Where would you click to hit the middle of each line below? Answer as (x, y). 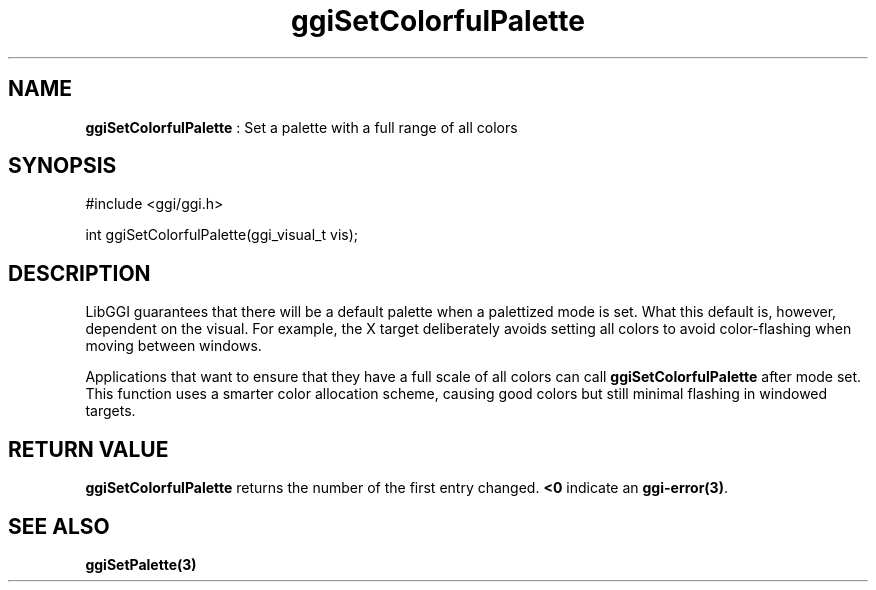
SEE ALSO (59, 526)
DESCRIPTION (79, 273)
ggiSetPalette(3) (141, 564)
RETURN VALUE (88, 449)
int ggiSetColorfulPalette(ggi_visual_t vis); (221, 235)
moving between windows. (173, 346)
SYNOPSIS (62, 166)
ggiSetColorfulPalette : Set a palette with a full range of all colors (301, 127)
